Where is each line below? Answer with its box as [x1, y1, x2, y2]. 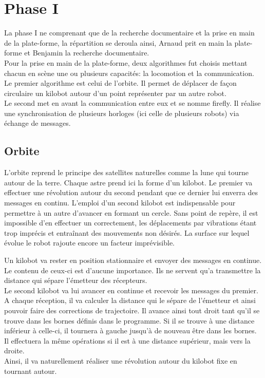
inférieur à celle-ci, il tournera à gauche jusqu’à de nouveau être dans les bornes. [4, 325, 257, 336]
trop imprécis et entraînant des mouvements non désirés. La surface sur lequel [4, 227, 250, 238]
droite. [4, 345, 25, 356]
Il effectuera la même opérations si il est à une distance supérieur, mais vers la [4, 335, 251, 346]
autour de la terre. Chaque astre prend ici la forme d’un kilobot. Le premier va [4, 177, 253, 187]
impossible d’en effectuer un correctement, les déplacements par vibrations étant [4, 217, 257, 228]
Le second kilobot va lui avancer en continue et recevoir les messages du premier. [4, 285, 258, 295]
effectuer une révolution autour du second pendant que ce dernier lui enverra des [4, 187, 258, 198]
